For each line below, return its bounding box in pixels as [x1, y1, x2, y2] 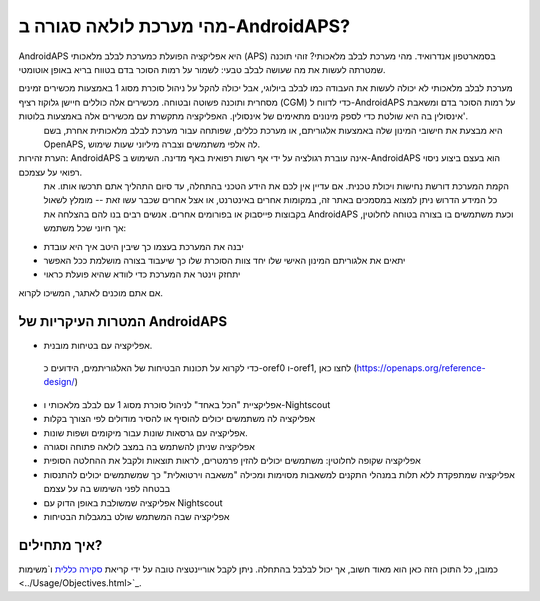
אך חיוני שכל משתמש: [43, 222, 127, 234]
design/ [43, 376, 75, 388]
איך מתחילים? [18, 536, 103, 554]
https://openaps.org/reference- [356, 362, 486, 374]
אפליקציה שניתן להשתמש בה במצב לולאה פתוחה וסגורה [43, 441, 255, 453]
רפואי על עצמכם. [18, 166, 83, 178]
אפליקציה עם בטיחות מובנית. [43, 339, 153, 351]
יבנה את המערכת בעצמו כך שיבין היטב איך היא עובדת [43, 240, 244, 252]
